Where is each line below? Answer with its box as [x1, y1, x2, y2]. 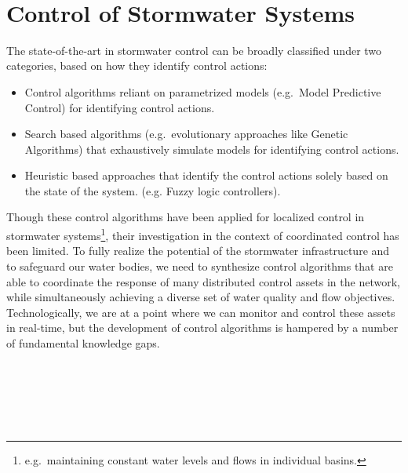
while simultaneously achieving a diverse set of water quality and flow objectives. [6, 289, 395, 305]
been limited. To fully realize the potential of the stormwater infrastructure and [6, 242, 390, 259]
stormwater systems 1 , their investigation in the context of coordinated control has [6, 225, 399, 243]
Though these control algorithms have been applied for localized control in [6, 209, 365, 225]
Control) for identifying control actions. [24, 99, 215, 115]
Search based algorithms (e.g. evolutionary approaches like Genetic [24, 126, 348, 142]
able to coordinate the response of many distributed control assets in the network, [6, 273, 400, 289]
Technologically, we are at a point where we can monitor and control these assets [6, 304, 395, 320]
